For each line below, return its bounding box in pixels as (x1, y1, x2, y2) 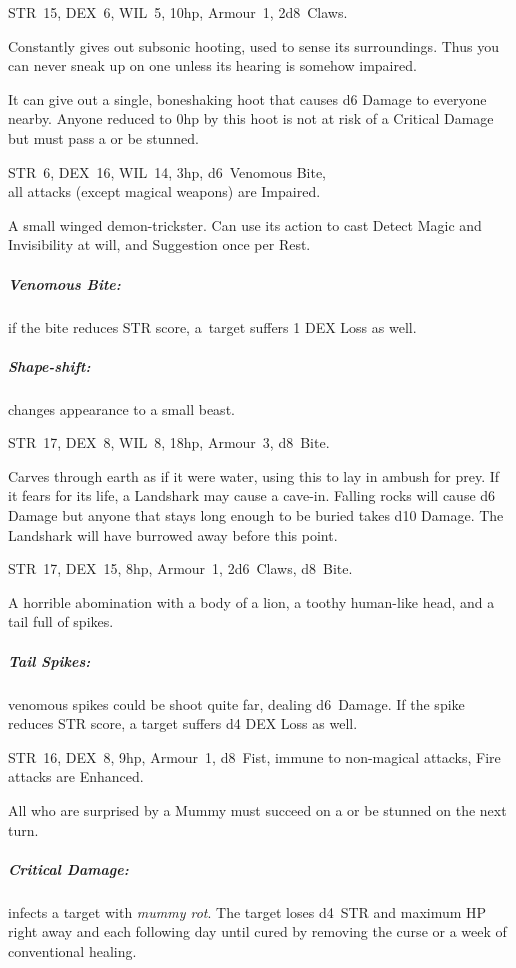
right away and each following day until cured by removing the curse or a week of (8, 921, 507, 942)
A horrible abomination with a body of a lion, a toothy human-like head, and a (8, 591, 495, 612)
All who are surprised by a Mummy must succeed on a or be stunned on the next (8, 799, 507, 820)
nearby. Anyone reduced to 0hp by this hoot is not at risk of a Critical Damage (8, 108, 494, 129)
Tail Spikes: (8, 650, 91, 671)
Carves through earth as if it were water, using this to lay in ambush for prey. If (8, 465, 500, 486)
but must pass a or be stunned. (8, 127, 199, 148)
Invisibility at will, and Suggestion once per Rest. (8, 234, 311, 255)
